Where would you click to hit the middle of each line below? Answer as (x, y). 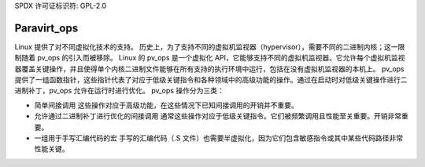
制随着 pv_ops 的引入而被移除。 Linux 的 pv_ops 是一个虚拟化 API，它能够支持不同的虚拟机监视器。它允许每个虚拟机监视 (210, 58)
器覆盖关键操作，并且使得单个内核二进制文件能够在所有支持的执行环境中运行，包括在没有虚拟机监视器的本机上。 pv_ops (209, 69)
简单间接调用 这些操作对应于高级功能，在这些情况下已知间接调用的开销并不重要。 (166, 105)
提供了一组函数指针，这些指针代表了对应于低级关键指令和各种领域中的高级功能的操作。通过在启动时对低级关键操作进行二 (211, 80)
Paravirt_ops (46, 28)
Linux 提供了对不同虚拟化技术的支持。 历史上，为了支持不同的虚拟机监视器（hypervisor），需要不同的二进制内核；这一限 (210, 46)
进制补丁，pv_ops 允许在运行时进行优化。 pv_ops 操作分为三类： (119, 91)
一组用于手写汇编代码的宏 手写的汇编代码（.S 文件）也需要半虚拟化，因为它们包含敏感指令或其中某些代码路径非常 (218, 138)
